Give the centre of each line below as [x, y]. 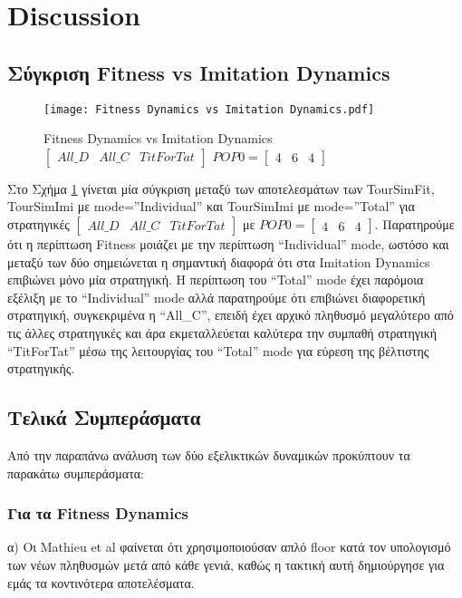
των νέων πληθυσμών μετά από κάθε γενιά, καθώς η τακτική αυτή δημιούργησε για [226, 564]
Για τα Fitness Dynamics [98, 513]
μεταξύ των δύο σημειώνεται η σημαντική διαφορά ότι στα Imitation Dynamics [219, 261]
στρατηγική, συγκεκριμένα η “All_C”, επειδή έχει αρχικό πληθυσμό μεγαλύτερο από [231, 315]
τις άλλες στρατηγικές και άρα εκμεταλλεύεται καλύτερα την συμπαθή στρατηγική [222, 332]
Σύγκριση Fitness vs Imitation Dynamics [199, 72]
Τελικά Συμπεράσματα [104, 417]
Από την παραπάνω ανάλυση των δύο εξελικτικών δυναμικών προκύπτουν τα [209, 454]
